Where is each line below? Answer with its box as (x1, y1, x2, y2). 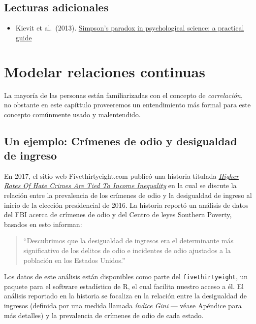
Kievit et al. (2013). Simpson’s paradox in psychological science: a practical (15, 23, 244, 33)
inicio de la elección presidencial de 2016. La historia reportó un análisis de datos (4, 199, 249, 210)
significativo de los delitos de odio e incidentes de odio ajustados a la (23, 245, 231, 256)
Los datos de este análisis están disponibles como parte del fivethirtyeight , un (4, 271, 248, 282)
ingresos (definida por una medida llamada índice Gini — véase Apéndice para (4, 300, 242, 311)
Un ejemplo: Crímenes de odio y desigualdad (4, 133, 237, 148)
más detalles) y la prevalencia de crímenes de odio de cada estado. (4, 310, 204, 320)
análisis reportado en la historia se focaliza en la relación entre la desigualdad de (4, 291, 247, 301)
